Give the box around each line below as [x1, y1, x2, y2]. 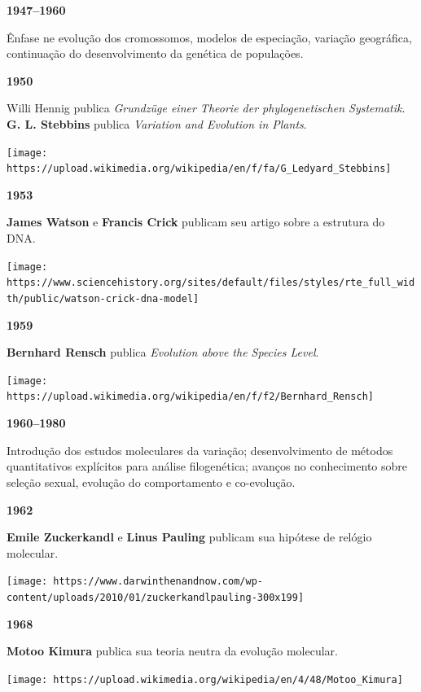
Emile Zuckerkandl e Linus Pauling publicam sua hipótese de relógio [7, 528, 372, 545]
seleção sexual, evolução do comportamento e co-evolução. [7, 473, 296, 490]
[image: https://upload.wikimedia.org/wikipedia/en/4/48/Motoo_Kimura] [7, 673, 403, 685]
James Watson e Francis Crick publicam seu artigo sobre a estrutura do [7, 213, 385, 230]
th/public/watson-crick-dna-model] [7, 292, 200, 304]
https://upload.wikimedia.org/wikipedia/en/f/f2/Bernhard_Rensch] [7, 391, 375, 403]
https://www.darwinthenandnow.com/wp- [53, 576, 263, 588]
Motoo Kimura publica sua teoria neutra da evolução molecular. [7, 642, 338, 659]
